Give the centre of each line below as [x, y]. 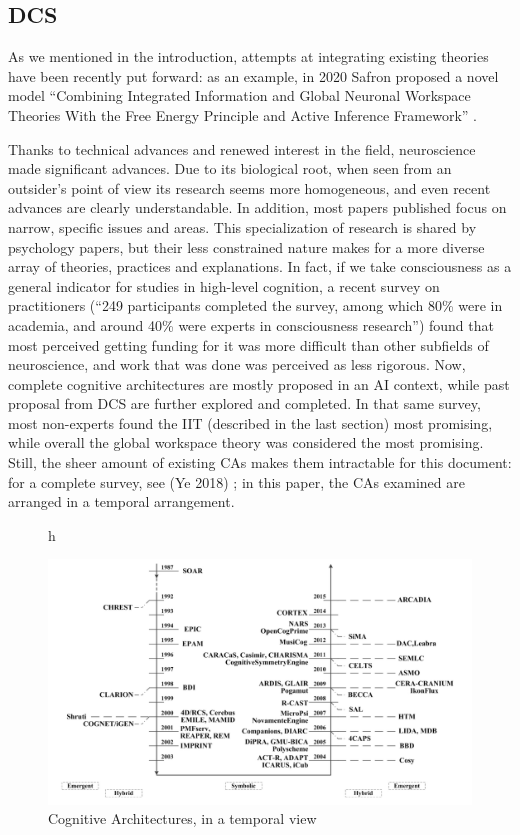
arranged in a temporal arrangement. [121, 501]
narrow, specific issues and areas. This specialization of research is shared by [242, 226]
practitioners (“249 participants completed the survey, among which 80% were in [255, 305]
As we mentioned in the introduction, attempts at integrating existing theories [248, 56]
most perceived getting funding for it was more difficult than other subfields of [248, 344]
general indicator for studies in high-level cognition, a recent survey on [224, 285]
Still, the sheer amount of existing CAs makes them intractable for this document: [260, 462]
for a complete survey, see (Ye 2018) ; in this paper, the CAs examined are [236, 481]
